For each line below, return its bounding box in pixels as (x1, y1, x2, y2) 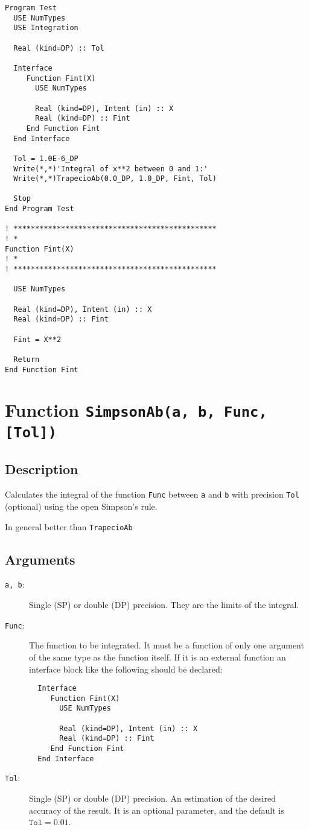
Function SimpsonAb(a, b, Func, (5, 398, 267, 422)
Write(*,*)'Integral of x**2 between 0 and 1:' (13, 164, 208, 173)
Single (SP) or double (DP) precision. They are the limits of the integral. (29, 598, 299, 611)
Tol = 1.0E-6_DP (13, 154, 78, 163)
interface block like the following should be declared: (29, 662, 223, 675)
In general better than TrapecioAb (5, 520, 133, 533)
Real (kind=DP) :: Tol (13, 43, 104, 52)
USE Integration (13, 24, 78, 33)
